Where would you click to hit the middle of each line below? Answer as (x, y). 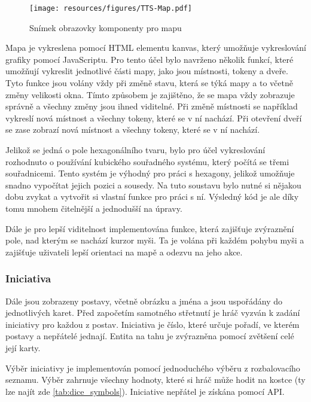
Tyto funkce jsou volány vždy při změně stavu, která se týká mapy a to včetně (149, 83)
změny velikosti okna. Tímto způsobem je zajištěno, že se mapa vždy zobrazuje (150, 94)
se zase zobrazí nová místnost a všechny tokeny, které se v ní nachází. (133, 130)
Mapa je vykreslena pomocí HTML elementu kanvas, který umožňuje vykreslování (156, 48)
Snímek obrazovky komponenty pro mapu (106, 27)
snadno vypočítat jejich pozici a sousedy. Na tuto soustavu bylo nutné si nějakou (153, 185)
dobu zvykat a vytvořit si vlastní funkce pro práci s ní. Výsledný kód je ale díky (152, 197)
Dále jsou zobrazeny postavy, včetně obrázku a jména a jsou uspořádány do (144, 301)
